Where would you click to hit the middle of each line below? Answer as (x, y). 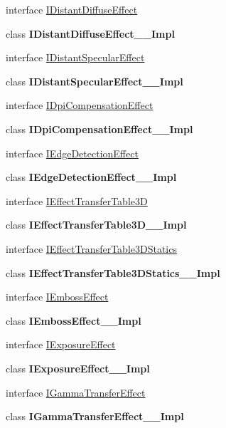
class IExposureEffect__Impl (78, 368)
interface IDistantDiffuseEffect (72, 9)
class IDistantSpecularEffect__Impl (95, 81)
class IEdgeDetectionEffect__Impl (91, 177)
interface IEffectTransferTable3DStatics (91, 248)
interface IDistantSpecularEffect (75, 57)
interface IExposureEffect (61, 344)
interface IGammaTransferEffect (76, 392)
